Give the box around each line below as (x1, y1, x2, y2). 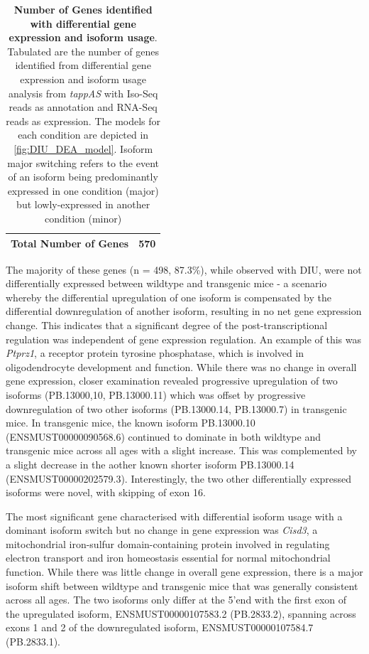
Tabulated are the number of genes (7, 43, 159, 58)
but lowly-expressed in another (16, 197, 150, 212)
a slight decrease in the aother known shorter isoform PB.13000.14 (6, 456, 294, 471)
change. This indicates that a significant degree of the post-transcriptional (6, 317, 328, 332)
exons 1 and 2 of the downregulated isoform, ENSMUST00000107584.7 (6, 620, 314, 635)
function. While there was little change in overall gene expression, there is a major (6, 564, 363, 579)
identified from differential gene (15, 58, 151, 73)
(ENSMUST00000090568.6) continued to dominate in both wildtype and (6, 429, 321, 444)
